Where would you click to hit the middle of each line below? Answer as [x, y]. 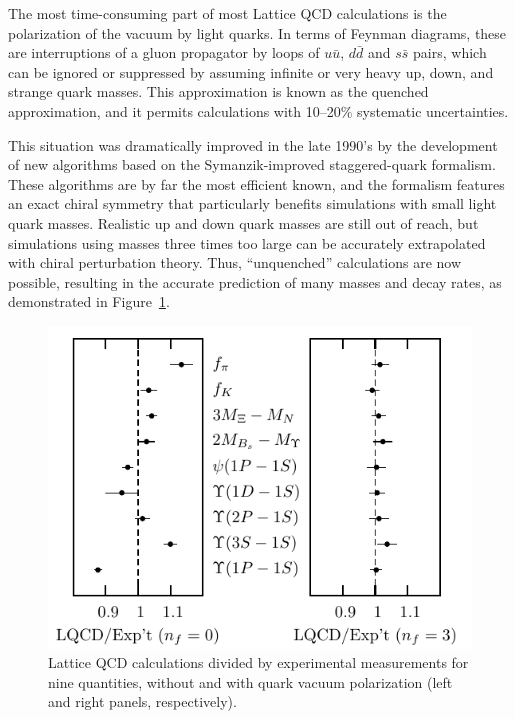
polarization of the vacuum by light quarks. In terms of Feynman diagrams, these [257, 32]
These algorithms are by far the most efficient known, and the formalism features [256, 183]
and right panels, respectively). [142, 701]
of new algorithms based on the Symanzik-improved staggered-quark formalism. [252, 164]
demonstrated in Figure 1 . [89, 301]
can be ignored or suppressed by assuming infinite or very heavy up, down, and [251, 71]
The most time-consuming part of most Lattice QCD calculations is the [227, 13]
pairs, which [450, 52]
